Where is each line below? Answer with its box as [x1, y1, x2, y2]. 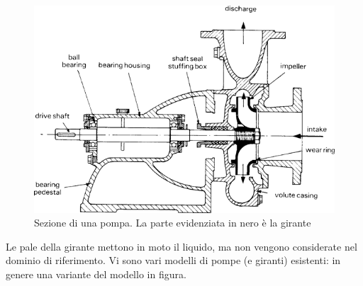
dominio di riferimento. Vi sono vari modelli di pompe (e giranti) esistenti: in [6, 253, 341, 268]
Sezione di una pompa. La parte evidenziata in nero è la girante [34, 215, 311, 230]
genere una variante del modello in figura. [6, 266, 186, 281]
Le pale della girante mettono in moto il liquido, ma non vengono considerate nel [6, 239, 357, 253]
